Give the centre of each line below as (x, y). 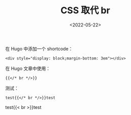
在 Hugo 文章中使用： (28, 68)
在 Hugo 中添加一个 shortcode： (39, 48)
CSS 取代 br (85, 10)
